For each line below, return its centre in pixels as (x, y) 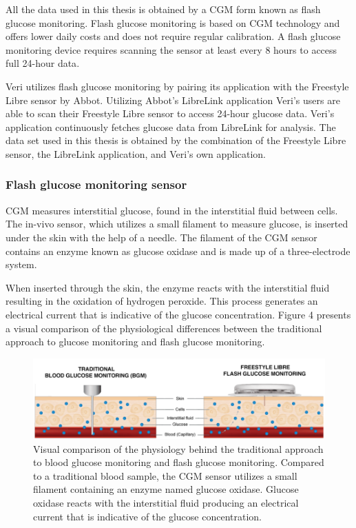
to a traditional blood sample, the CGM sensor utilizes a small (165, 475)
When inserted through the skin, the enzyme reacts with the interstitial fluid (168, 287)
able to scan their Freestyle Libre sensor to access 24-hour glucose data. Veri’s (170, 113)
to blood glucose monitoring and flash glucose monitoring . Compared (179, 462)
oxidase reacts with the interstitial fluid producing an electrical (166, 502)
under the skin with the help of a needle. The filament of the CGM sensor (161, 237)
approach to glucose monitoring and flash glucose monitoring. (135, 342)
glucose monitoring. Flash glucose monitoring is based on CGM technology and (173, 22)
